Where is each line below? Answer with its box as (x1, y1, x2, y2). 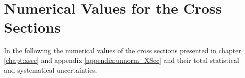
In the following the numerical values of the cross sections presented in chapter (4, 45, 242, 56)
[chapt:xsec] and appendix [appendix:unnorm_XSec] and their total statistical (4, 55, 239, 65)
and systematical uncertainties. (4, 64, 97, 75)
